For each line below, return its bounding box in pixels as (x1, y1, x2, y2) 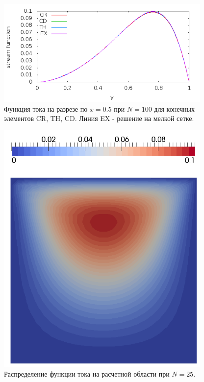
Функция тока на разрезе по (4, 103, 88, 114)
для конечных (154, 103, 195, 114)
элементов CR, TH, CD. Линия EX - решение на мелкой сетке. (4, 113, 194, 123)
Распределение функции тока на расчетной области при (4, 369, 170, 379)
